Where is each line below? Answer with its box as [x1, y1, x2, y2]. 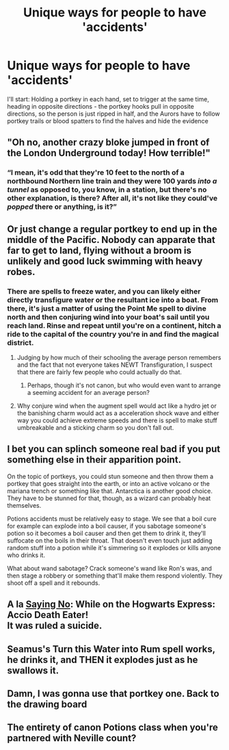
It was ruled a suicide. [7, 620, 103, 632]
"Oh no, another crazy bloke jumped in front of [7, 137, 210, 148]
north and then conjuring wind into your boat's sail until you [7, 312, 210, 322]
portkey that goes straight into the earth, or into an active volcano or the [7, 479, 210, 487]
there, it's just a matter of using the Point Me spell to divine [7, 303, 206, 313]
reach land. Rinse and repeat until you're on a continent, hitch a [7, 320, 221, 330]
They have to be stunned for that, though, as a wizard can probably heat [7, 494, 211, 502]
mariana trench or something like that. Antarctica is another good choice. [7, 487, 213, 495]
